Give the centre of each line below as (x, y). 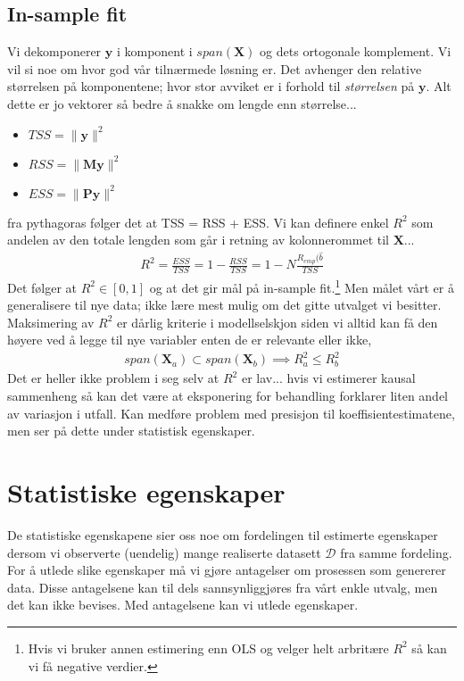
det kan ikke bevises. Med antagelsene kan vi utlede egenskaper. (183, 605)
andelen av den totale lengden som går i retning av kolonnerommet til (198, 240)
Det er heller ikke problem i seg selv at (113, 378)
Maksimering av (51, 322)
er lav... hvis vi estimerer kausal (328, 378)
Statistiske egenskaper (146, 492)
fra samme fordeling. (396, 552)
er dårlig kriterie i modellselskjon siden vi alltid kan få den (278, 322)
